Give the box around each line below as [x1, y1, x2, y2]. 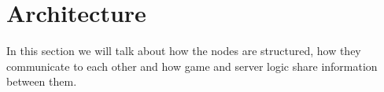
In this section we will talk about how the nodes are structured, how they [6, 42, 361, 59]
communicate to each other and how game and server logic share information [6, 57, 378, 74]
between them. [6, 73, 77, 90]
